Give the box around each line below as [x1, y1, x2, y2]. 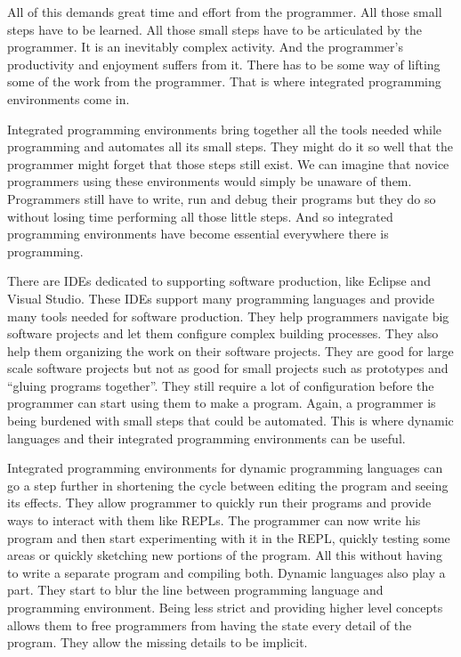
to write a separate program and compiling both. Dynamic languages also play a [7, 563, 446, 581]
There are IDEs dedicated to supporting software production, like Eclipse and [7, 272, 431, 290]
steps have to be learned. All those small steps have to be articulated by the [7, 20, 422, 38]
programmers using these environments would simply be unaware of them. [7, 172, 412, 191]
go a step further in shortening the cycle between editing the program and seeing [7, 475, 449, 494]
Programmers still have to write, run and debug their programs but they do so [7, 189, 436, 207]
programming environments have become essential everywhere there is [7, 224, 389, 243]
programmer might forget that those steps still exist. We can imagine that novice [7, 154, 449, 173]
